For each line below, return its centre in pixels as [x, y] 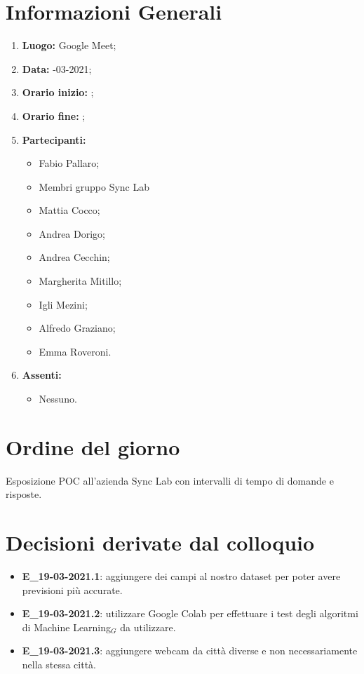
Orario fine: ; [54, 115]
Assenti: [42, 375]
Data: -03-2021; [57, 68]
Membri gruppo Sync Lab [94, 186]
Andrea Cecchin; [74, 257]
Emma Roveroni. [75, 351]
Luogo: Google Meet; [69, 45]
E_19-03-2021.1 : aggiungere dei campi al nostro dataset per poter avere [181, 576]
